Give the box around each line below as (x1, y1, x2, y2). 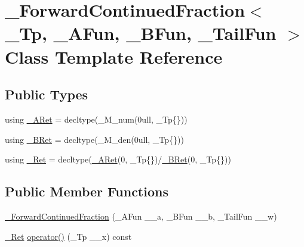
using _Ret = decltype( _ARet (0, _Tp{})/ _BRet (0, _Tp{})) (5, 153, 231, 165)
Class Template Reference (5, 44, 223, 68)
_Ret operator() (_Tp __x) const (5, 230, 132, 242)
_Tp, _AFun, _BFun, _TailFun (5, 21, 277, 45)
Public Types (5, 85, 88, 104)
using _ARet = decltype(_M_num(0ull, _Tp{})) (5, 112, 188, 125)
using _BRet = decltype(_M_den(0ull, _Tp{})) (5, 133, 184, 145)
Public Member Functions (5, 182, 168, 201)
